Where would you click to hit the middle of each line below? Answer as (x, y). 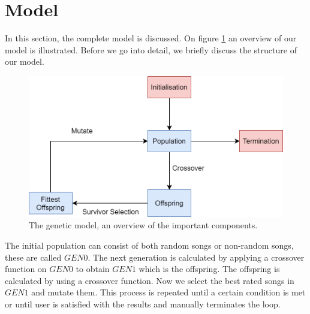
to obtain (93, 269)
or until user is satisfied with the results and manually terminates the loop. (143, 304)
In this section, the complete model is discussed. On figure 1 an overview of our (151, 38)
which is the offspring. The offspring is (209, 269)
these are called (33, 257)
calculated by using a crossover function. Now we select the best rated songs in (150, 280)
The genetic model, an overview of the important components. (143, 225)
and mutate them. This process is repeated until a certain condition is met (168, 292)
